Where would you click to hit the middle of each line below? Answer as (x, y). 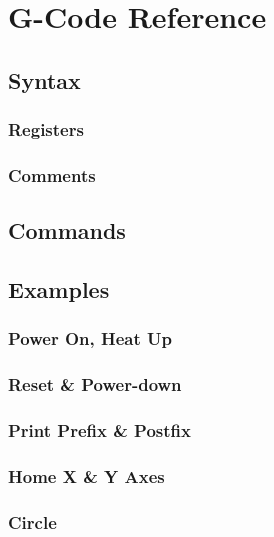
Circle (32, 521)
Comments (52, 174)
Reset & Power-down (95, 384)
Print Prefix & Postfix (99, 430)
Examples (59, 289)
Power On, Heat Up (90, 338)
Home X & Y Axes (86, 475)
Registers (46, 129)
